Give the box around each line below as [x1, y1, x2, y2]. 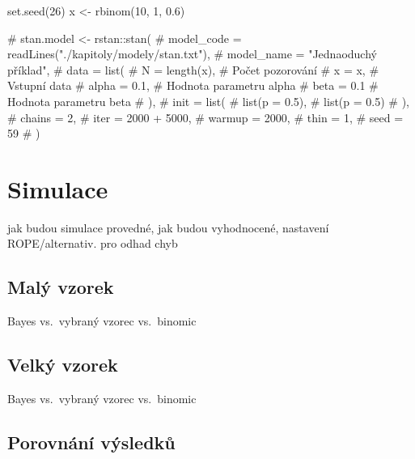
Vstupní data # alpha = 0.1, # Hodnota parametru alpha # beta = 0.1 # [7, 77, 379, 94]
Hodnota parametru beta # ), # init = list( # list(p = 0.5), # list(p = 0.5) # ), [7, 92, 409, 109]
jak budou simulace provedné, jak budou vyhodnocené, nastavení [7, 219, 329, 236]
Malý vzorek [7, 274, 114, 300]
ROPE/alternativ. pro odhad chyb [7, 235, 178, 252]
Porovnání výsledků [7, 430, 176, 455]
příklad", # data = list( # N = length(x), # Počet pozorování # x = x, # [7, 61, 379, 78]
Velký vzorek [7, 352, 118, 377]
